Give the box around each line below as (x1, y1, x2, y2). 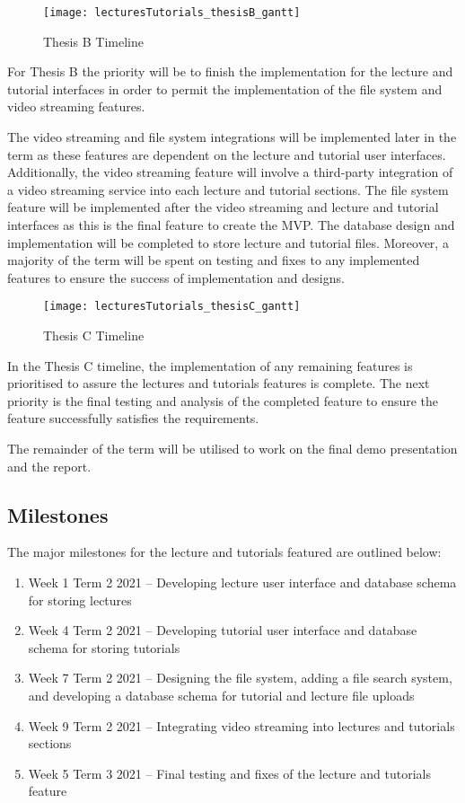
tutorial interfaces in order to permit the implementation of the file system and (7, 79, 443, 98)
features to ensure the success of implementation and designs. (7, 268, 345, 287)
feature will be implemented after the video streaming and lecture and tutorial (7, 198, 439, 216)
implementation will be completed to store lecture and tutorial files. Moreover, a (7, 233, 449, 251)
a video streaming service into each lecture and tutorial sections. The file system (7, 180, 449, 199)
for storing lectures (28, 590, 132, 609)
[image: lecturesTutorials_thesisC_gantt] (43, 300, 301, 313)
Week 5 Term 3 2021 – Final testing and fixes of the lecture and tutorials (28, 763, 431, 782)
